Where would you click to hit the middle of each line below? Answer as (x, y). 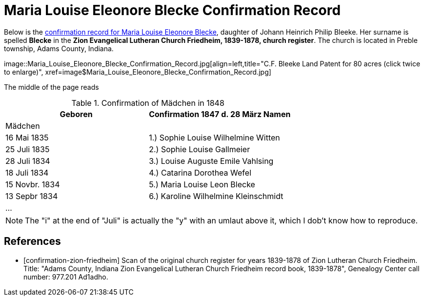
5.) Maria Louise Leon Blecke (202, 184)
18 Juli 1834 (27, 172)
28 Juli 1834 (28, 161)
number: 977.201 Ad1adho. (66, 277)
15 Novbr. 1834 (33, 184)
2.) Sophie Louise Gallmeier (200, 149)
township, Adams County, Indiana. (59, 48)
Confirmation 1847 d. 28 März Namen (220, 114)
